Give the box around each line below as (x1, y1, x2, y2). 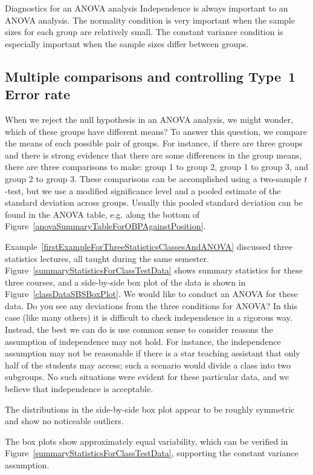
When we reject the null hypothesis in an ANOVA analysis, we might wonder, (5, 113, 294, 125)
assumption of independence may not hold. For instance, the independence (5, 335, 281, 347)
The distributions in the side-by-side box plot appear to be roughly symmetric (5, 402, 295, 415)
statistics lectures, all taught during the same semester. (5, 252, 209, 264)
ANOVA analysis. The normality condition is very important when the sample (5, 13, 295, 26)
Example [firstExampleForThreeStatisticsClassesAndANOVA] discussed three (5, 240, 292, 252)
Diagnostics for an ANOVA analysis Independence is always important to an (5, 2, 288, 14)
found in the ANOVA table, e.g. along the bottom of (5, 208, 200, 220)
